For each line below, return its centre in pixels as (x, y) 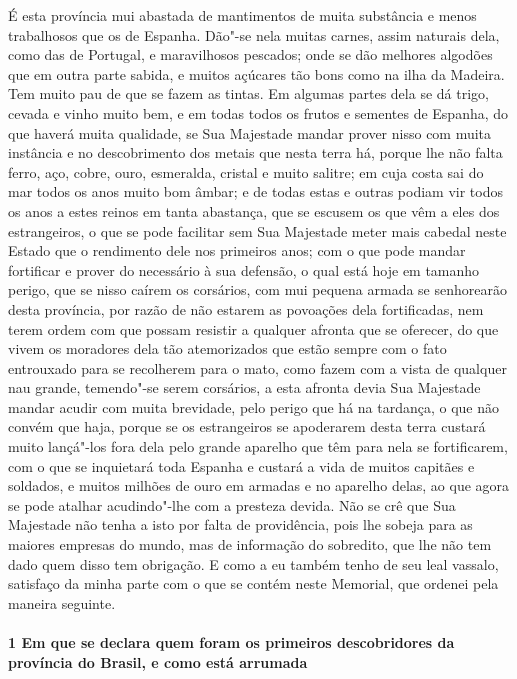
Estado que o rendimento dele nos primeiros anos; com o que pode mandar (237, 250)
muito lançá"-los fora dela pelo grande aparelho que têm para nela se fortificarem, (258, 446)
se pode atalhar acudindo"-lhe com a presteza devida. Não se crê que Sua (232, 504)
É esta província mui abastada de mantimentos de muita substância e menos (242, 15)
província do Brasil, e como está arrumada (158, 661)
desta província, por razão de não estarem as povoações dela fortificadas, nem (246, 308)
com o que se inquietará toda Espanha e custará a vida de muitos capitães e (241, 465)
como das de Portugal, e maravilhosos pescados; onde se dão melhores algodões (250, 54)
